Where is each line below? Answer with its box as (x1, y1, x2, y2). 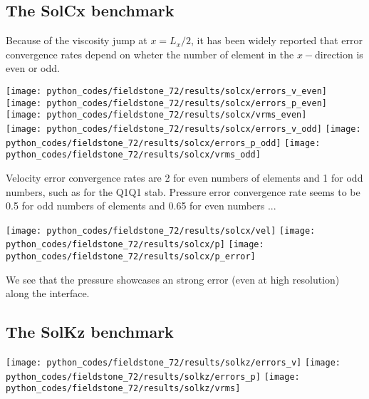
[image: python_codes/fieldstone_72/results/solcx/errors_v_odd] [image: (6, 123, 361, 134)
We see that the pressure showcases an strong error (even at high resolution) (6, 271, 340, 286)
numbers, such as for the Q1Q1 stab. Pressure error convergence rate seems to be (6, 184, 360, 199)
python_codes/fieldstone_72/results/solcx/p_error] (6, 252, 256, 262)
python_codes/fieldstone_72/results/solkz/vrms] (6, 383, 241, 394)
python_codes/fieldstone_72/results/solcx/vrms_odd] (6, 150, 261, 160)
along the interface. (6, 286, 90, 301)
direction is (315, 46, 363, 61)
